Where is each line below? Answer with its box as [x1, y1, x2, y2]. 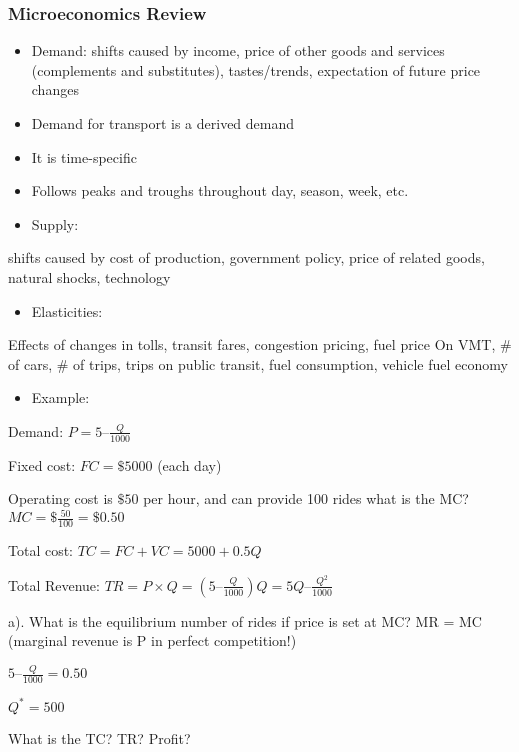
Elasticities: [31, 300, 103, 321]
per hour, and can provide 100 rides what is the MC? [143, 488, 469, 509]
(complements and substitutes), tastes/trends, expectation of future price [31, 59, 481, 80]
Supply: [31, 213, 79, 234]
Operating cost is [8, 488, 113, 509]
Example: [31, 387, 90, 408]
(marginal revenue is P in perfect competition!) [8, 630, 297, 651]
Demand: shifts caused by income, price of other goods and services [31, 40, 445, 61]
